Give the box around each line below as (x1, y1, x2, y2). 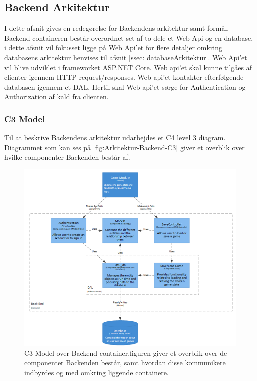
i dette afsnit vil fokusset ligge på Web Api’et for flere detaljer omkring (4, 42, 222, 53)
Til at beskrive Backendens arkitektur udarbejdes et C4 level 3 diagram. (4, 132, 226, 143)
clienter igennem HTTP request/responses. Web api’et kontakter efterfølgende (4, 72, 244, 82)
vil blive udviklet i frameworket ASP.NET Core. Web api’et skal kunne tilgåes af (4, 62, 252, 72)
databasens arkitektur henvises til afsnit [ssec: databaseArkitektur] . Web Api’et (4, 52, 247, 62)
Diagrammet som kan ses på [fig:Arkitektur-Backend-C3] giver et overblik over (4, 142, 245, 152)
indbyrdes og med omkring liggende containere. (24, 367, 169, 378)
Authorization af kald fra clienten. (4, 91, 109, 102)
